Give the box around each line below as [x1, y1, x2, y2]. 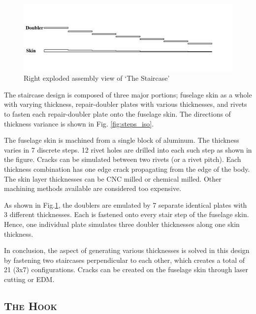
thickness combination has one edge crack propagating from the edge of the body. [4, 163, 250, 174]
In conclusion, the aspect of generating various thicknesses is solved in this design [4, 245, 250, 255]
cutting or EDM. [4, 274, 55, 284]
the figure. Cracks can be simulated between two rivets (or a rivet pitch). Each [4, 154, 241, 164]
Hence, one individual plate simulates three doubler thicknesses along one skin [4, 219, 240, 229]
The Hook [4, 298, 58, 313]
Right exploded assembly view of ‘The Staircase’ [24, 73, 170, 83]
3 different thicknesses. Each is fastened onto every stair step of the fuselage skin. [4, 209, 249, 220]
